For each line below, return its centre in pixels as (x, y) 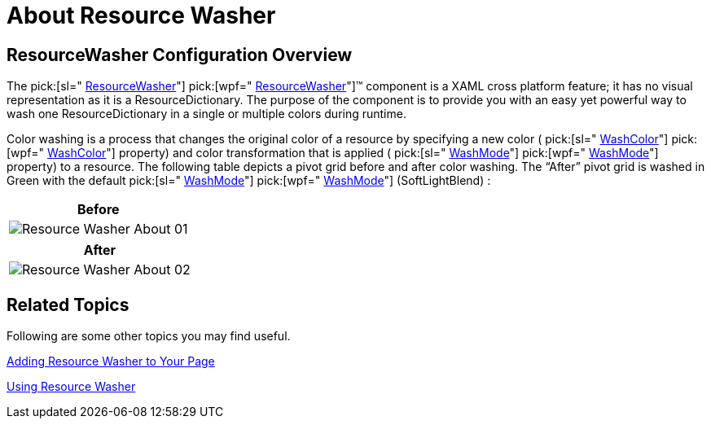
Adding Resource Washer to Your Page (111, 361)
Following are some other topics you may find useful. (149, 336)
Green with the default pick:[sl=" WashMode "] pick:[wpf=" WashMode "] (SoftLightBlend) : (249, 181)
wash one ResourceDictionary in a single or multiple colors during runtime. (206, 114)
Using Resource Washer (71, 387)
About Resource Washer (141, 15)
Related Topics (68, 305)
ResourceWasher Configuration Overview (180, 55)
